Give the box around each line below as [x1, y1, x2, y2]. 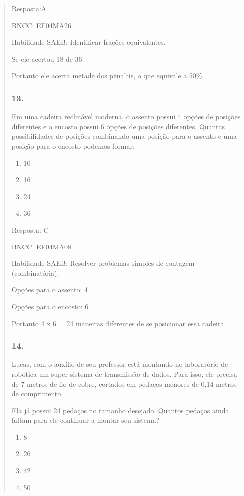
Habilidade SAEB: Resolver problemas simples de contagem [11, 258, 195, 268]
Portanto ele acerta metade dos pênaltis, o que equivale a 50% [11, 70, 202, 81]
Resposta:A [11, 3, 47, 13]
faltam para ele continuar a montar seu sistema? [11, 415, 160, 425]
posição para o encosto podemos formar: [11, 140, 135, 151]
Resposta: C [11, 224, 49, 235]
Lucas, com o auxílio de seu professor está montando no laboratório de [11, 359, 228, 369]
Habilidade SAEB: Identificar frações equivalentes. [11, 37, 166, 47]
